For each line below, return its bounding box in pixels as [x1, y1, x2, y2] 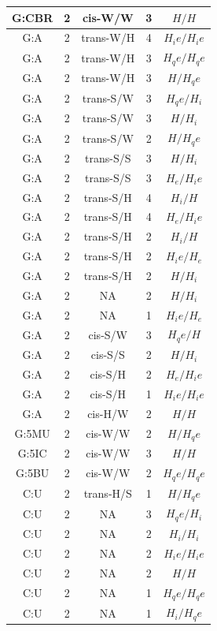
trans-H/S [83, 485, 132, 502]
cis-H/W [87, 405, 129, 421]
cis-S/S [90, 346, 125, 363]
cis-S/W [88, 326, 127, 342]
